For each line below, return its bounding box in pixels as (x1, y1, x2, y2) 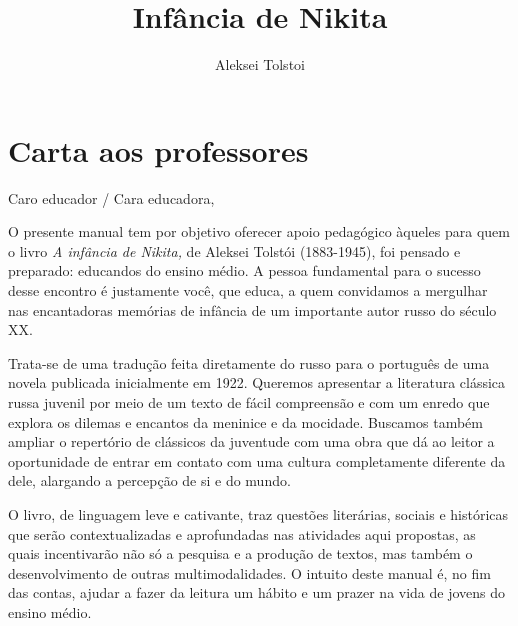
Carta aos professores (8, 129, 309, 170)
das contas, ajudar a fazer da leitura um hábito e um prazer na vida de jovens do (8, 582, 506, 603)
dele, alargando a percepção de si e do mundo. (8, 470, 291, 491)
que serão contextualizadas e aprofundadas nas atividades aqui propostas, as (8, 523, 476, 544)
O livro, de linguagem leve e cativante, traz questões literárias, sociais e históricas (8, 503, 509, 524)
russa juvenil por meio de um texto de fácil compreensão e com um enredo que (8, 392, 490, 412)
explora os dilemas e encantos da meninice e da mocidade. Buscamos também (8, 411, 483, 432)
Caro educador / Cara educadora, (8, 187, 215, 208)
